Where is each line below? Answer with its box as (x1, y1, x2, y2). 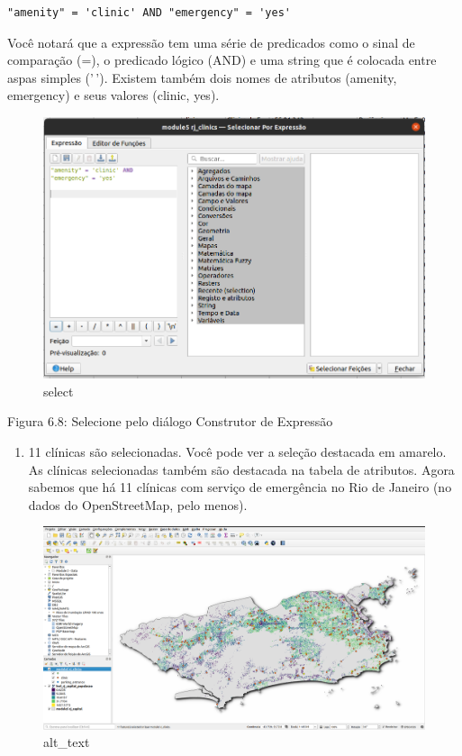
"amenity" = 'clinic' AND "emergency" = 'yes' (7, 6, 291, 19)
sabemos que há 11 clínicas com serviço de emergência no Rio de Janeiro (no (28, 478, 452, 496)
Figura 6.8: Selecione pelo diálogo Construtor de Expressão (7, 412, 333, 431)
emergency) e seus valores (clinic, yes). (7, 86, 220, 105)
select (43, 381, 74, 400)
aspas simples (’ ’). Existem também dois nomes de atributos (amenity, (7, 68, 397, 87)
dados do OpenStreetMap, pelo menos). (28, 495, 248, 514)
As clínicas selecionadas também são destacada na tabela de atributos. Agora (28, 460, 455, 478)
